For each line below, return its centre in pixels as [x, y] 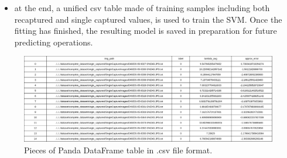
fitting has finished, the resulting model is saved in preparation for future [146, 31]
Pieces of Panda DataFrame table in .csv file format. [118, 150]
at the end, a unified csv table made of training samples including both [142, 8]
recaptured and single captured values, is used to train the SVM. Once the [148, 19]
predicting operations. [54, 42]
